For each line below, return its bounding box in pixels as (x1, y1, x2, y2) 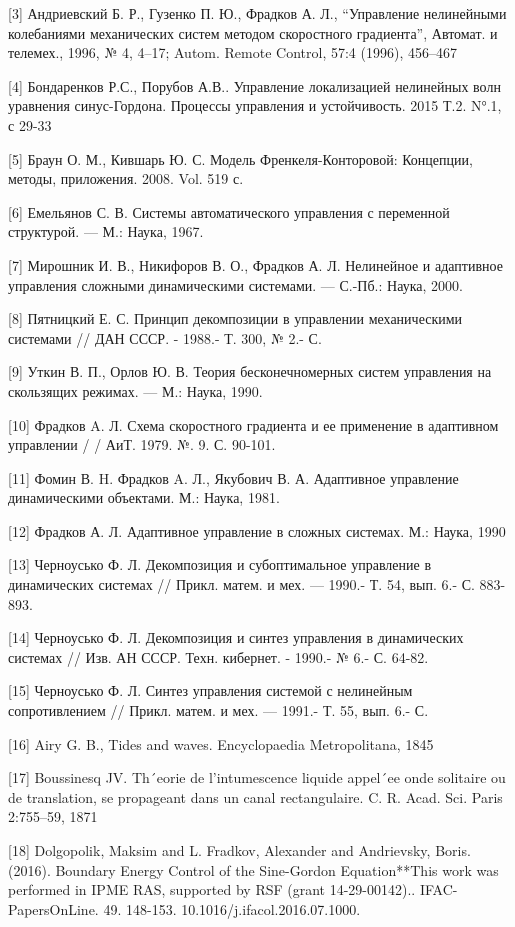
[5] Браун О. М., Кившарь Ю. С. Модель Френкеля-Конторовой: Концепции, (8, 148, 473, 169)
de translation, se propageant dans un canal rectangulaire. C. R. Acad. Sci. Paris (8, 786, 503, 807)
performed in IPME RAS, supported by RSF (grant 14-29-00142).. (8, 879, 416, 900)
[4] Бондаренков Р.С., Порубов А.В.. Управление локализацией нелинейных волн (8, 75, 501, 96)
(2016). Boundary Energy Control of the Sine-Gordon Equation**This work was (8, 859, 499, 880)
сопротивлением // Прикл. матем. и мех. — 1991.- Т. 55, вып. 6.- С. (8, 700, 429, 721)
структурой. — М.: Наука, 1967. (8, 221, 204, 242)
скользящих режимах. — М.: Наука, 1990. (8, 380, 263, 401)
